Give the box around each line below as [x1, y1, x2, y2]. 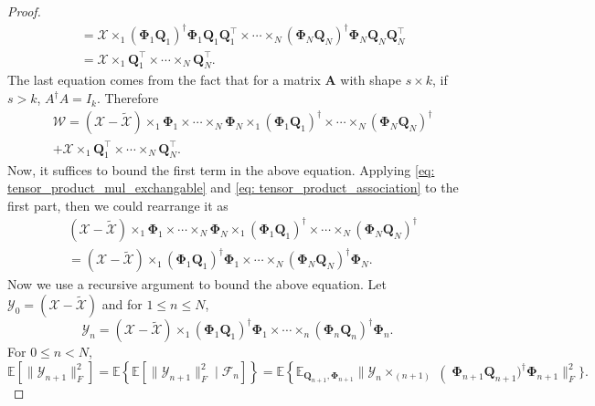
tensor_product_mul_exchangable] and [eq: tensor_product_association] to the [7, 178, 459, 197]
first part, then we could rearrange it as [7, 195, 228, 214]
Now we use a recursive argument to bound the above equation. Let [7, 275, 387, 294]
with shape [340, 70, 401, 89]
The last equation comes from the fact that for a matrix [7, 70, 321, 89]
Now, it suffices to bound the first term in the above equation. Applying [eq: [7, 160, 435, 179]
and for [101, 294, 143, 313]
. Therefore [96, 88, 159, 108]
